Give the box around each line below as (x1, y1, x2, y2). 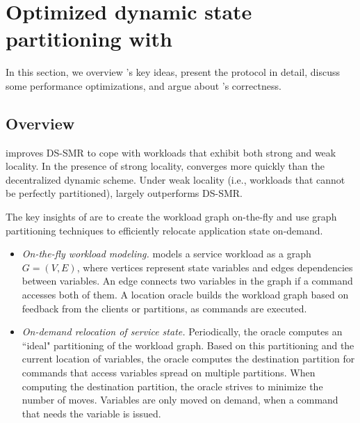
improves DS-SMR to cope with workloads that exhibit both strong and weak (6, 145, 336, 159)
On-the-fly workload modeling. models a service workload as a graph (22, 246, 311, 261)
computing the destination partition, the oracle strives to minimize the (22, 378, 323, 393)
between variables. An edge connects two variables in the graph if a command (22, 273, 353, 288)
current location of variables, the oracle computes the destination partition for (22, 351, 355, 366)
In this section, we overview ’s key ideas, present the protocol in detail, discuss (6, 65, 340, 79)
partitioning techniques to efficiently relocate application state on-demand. (6, 223, 323, 237)
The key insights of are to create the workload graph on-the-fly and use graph (6, 209, 337, 224)
